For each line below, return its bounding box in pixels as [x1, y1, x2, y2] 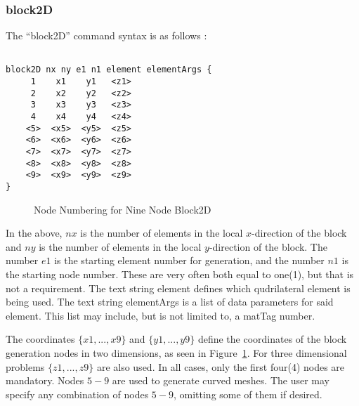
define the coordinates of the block [197, 332, 347, 346]
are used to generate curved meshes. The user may [112, 373, 329, 388]
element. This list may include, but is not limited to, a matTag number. [6, 308, 315, 322]
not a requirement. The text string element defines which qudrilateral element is [6, 280, 351, 295]
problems [6, 359, 45, 374]
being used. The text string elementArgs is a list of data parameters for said [6, 294, 334, 309]
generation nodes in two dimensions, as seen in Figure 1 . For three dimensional [6, 346, 347, 360]
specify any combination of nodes [6, 386, 149, 401]
